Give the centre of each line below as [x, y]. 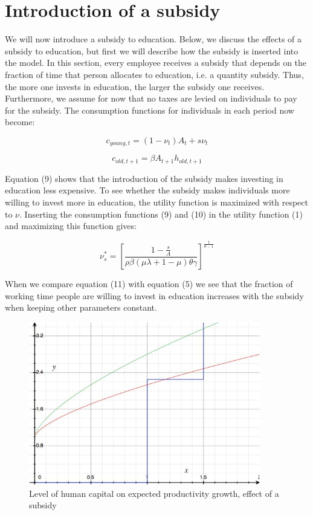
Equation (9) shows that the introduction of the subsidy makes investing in [144, 178]
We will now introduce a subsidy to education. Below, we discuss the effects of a [153, 39]
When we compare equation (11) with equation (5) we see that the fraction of [149, 284]
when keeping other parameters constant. [81, 307]
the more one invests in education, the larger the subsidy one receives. [135, 86]
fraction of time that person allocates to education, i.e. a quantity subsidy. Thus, [154, 74]
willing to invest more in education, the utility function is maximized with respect [156, 202]
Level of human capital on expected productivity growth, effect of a [154, 493]
